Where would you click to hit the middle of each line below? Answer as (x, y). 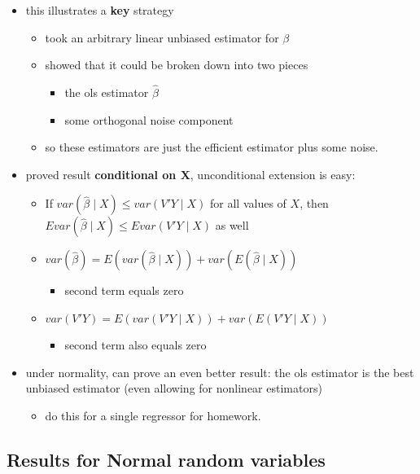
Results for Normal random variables (166, 459)
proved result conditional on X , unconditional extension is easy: (190, 174)
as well (232, 225)
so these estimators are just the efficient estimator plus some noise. (212, 147)
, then (314, 203)
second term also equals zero (136, 344)
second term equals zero (124, 290)
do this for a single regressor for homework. (153, 415)
